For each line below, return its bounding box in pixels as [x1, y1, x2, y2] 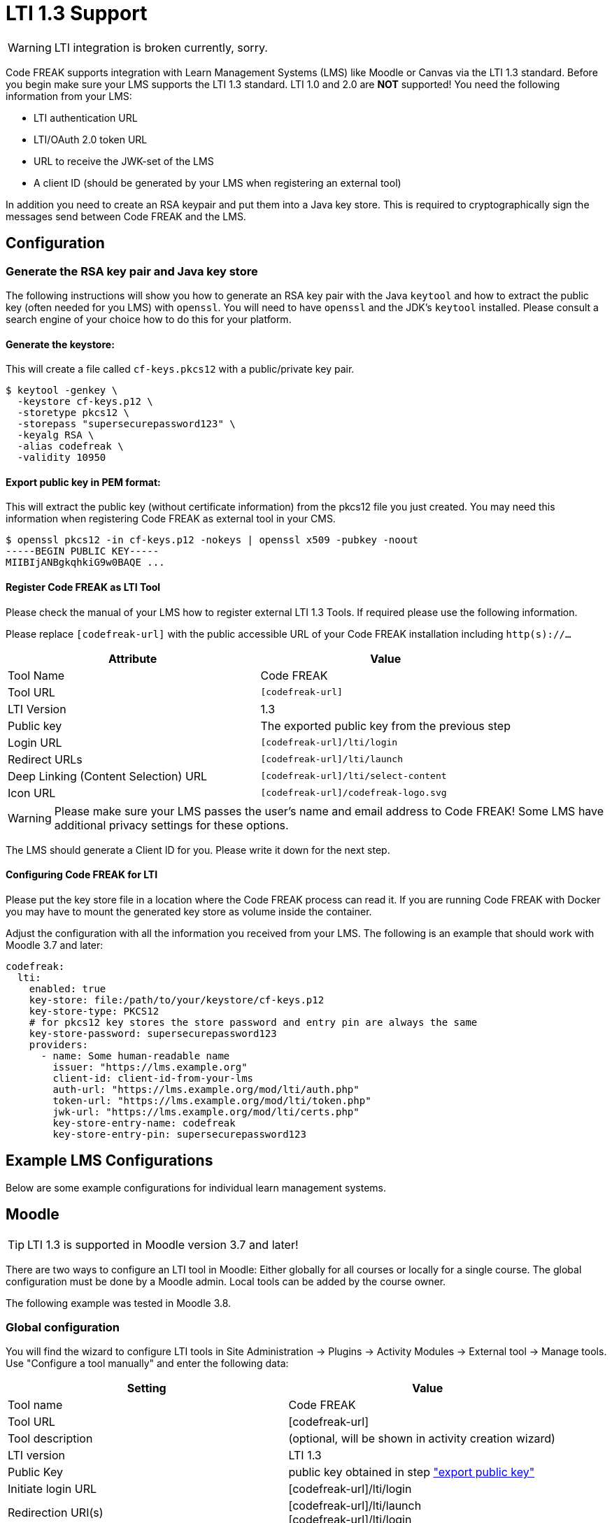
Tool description [8, 1431, 93, 1446]
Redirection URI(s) [8, 1506, 104, 1520]
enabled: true [29, 982, 106, 994]
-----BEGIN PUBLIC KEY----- [6, 545, 159, 557]
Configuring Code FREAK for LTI [6, 868, 158, 881]
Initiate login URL [8, 1482, 97, 1496]
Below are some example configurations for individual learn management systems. [6, 1181, 386, 1194]
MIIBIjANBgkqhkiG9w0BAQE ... [6, 557, 165, 569]
